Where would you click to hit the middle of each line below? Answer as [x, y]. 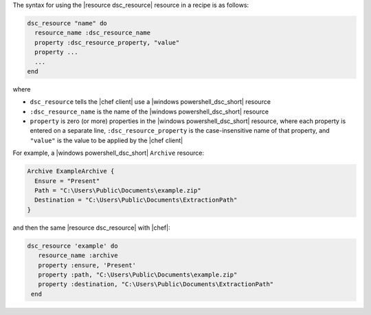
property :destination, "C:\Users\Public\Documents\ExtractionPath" [156, 284]
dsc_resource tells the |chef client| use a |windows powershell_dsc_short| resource [150, 102]
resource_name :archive [78, 256]
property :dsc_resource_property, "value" [107, 42]
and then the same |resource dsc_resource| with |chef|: [91, 228]
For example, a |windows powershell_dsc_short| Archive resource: [108, 153]
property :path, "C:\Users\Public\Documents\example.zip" [138, 274]
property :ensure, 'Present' [87, 265]
